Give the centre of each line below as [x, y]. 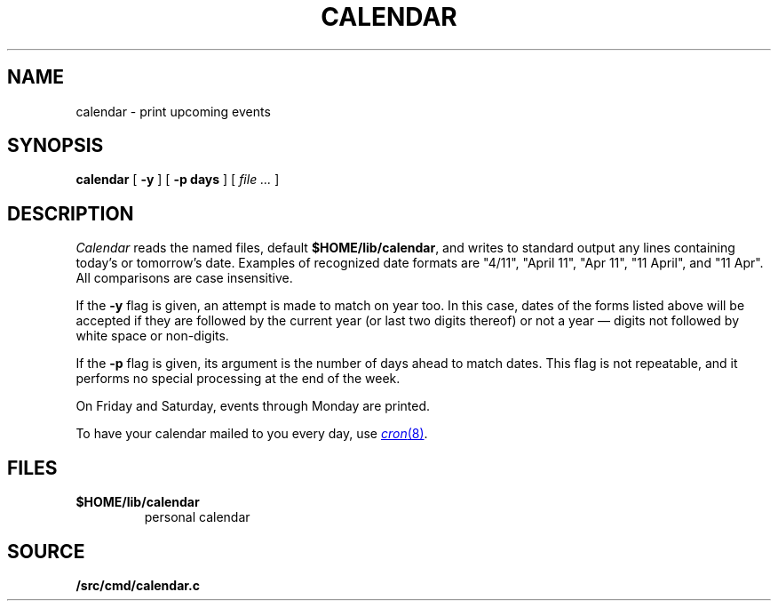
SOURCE [46, 551]
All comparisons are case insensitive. [184, 278]
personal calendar [197, 517]
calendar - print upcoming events [173, 111]
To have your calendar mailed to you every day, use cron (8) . [252, 434]
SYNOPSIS [56, 146]
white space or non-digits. [152, 336]
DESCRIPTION [71, 213]
